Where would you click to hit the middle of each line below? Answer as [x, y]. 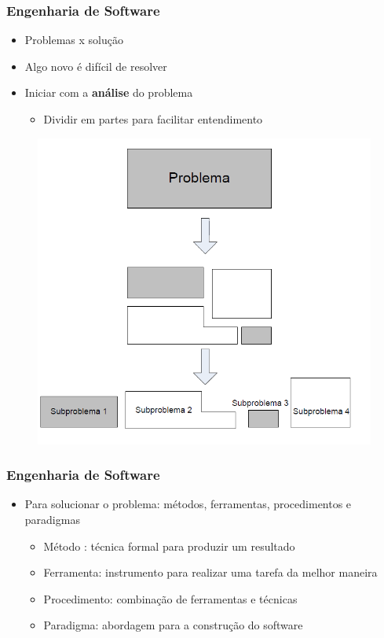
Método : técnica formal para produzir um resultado [169, 546]
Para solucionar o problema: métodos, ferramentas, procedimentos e [188, 504]
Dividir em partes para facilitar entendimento [153, 119]
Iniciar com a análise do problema [109, 92]
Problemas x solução [74, 40]
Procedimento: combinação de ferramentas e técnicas [170, 598]
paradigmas [52, 519]
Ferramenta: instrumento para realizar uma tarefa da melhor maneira [210, 572]
